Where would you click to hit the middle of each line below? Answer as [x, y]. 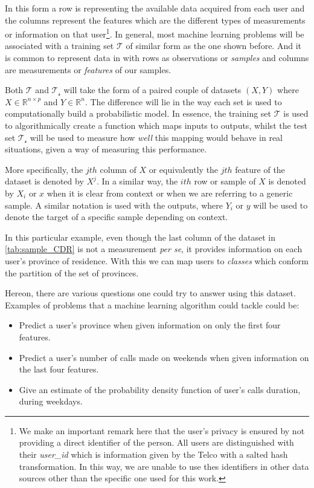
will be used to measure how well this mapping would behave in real [156, 137]
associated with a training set [59, 46]
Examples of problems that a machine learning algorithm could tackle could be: [152, 304]
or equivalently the [184, 169]
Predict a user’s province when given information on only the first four [150, 325]
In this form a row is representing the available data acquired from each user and [155, 8]
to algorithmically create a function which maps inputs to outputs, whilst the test [156, 125]
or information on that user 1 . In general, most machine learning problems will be [155, 33]
